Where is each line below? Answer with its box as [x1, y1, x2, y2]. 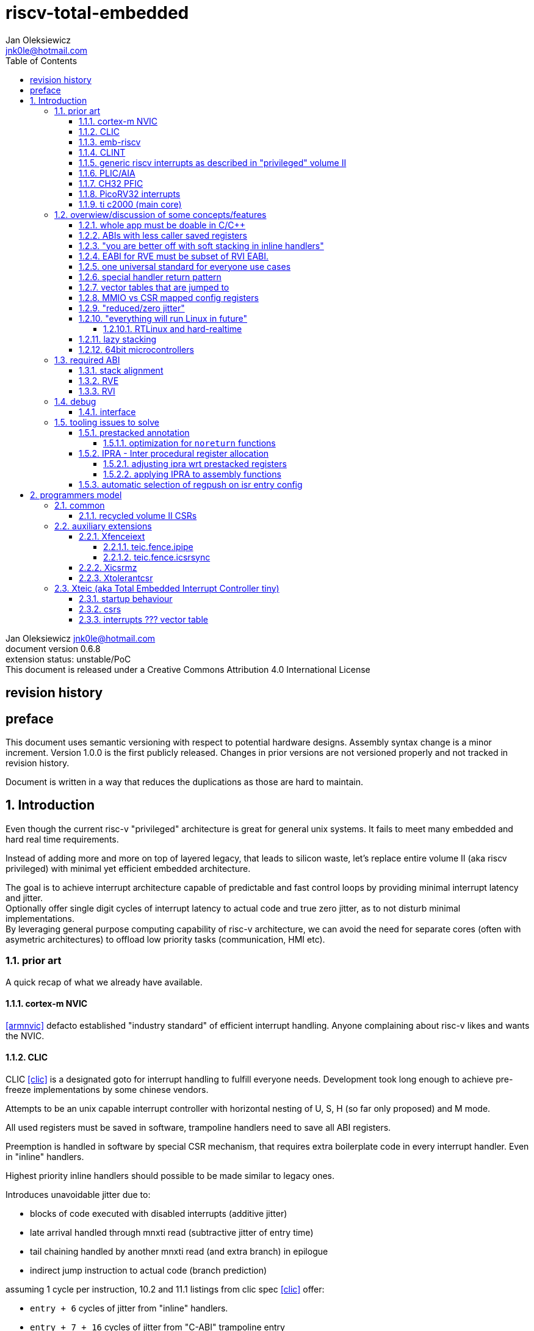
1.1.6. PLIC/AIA [79, 167, 135, 178]
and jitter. [5, 892, 43, 903]
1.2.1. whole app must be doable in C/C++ [79, 219, 246, 230]
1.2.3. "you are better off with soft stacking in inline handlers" [79, 240, 324, 251]
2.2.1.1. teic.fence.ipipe [103, 541, 193, 552]
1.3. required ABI [54, 354, 120, 365]
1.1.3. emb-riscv [79, 136, 141, 147]
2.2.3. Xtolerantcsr [79, 572, 153, 583]
